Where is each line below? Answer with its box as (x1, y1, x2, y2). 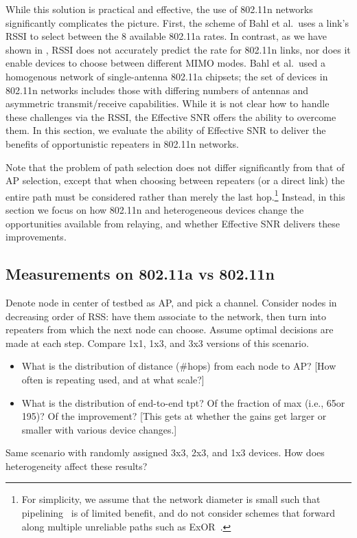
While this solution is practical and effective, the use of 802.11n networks (5, 2, 313, 16)
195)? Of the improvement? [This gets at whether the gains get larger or (21, 409, 327, 423)
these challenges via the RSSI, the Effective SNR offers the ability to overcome (5, 109, 336, 124)
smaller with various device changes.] (21, 422, 177, 436)
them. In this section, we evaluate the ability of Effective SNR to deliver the (5, 123, 326, 137)
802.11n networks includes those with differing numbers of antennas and (5, 82, 309, 97)
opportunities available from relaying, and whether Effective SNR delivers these (5, 216, 340, 230)
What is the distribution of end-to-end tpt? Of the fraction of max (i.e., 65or (21, 395, 345, 410)
